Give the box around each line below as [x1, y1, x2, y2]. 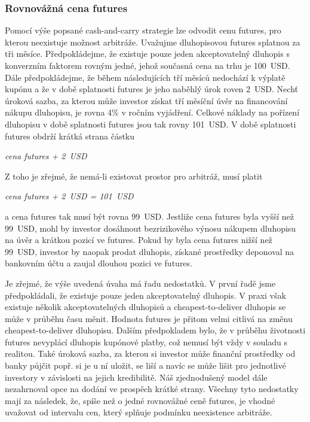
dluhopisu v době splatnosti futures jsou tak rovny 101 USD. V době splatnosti [5, 117, 296, 130]
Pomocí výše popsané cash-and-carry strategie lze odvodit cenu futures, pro [5, 24, 281, 37]
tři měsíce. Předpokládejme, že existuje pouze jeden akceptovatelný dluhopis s [5, 47, 290, 60]
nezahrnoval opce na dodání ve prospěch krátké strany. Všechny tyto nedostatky [5, 382, 299, 395]
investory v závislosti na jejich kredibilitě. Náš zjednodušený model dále [5, 371, 268, 383]
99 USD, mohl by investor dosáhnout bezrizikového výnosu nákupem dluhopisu [5, 221, 296, 234]
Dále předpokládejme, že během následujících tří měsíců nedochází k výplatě [5, 71, 286, 83]
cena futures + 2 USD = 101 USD [5, 190, 134, 202]
